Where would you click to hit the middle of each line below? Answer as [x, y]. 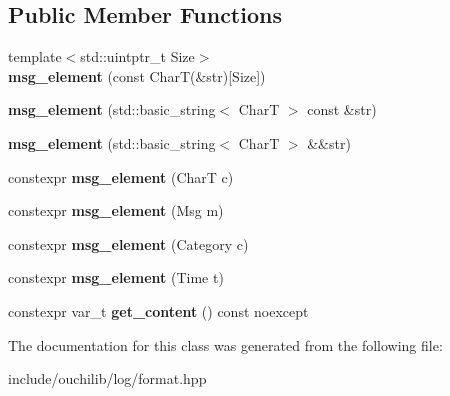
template [35, 56]
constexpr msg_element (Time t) [116, 277]
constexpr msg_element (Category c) [128, 243]
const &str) [342, 109]
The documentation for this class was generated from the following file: [225, 344]
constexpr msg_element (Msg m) [116, 210]
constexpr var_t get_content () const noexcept [158, 310]
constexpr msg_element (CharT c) [121, 176]
